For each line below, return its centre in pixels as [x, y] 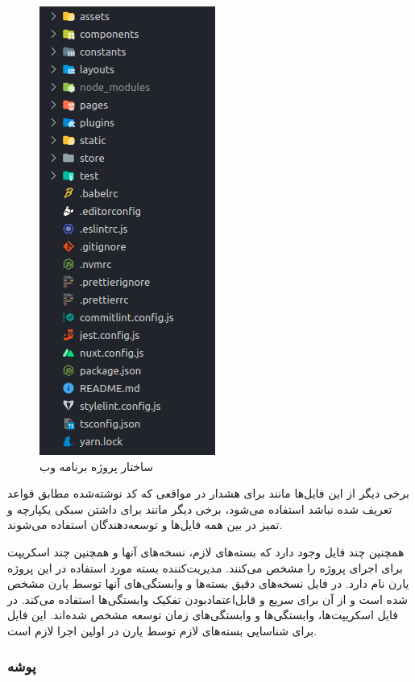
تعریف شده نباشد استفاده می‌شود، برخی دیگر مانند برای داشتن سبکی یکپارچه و [200, 508]
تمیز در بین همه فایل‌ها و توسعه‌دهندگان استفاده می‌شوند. [145, 525]
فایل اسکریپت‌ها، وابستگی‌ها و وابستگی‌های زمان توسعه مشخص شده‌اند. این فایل [203, 615]
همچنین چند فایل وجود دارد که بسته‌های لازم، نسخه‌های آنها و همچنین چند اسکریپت [206, 551]
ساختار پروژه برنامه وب [97, 466]
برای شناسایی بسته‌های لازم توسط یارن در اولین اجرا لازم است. [162, 630]
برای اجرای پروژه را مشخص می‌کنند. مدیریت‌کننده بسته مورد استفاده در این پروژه [205, 567]
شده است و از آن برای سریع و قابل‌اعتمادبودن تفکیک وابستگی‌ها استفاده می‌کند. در [207, 599]
